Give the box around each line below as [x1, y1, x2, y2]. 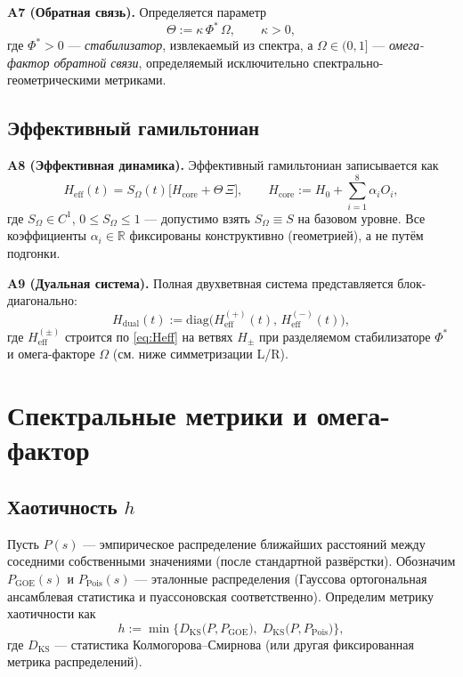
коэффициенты [7, 226, 86, 245]
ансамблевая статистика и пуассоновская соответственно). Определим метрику [7, 586, 435, 605]
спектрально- [313, 52, 384, 71]
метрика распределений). [7, 652, 142, 671]
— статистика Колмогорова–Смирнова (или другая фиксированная [54, 634, 414, 653]
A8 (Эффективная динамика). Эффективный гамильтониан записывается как [7, 156, 439, 174]
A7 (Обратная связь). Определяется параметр [7, 3, 267, 20]
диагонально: [7, 291, 77, 310]
